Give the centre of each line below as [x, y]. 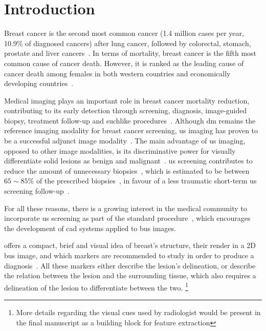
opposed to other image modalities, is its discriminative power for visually [120, 150]
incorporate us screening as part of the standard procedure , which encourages [127, 218]
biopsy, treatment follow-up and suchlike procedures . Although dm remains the [130, 120]
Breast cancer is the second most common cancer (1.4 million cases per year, [124, 33]
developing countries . [39, 83]
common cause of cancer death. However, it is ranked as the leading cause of [124, 63]
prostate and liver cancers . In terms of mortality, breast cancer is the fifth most [130, 53]
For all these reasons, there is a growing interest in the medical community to [126, 208]
